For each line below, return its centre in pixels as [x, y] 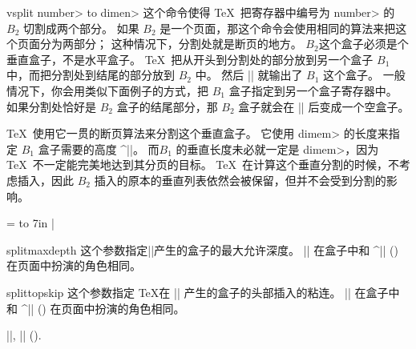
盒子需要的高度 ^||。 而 [99, 148]
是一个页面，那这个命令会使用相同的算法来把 [278, 28]
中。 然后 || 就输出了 [249, 75]
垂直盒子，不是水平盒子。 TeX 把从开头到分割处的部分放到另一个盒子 [190, 59]
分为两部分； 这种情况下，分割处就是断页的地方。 [171, 44]
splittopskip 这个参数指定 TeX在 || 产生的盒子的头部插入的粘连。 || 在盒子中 [203, 292]
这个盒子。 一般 [364, 75]
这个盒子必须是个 [363, 44]
